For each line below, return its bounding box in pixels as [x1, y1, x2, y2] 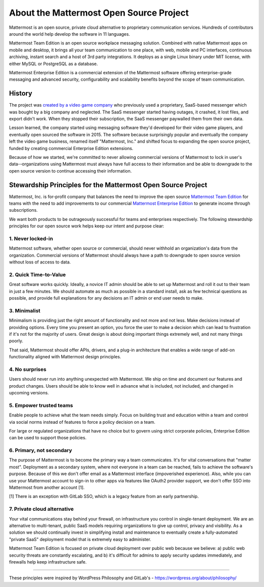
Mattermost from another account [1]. [9, 484, 85, 491]
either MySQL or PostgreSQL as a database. [9, 61, 98, 66]
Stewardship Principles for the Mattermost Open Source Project [9, 181, 208, 189]
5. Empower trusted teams [9, 402, 73, 409]
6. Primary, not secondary [9, 447, 72, 454]
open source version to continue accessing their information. [9, 168, 132, 174]
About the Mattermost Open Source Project [9, 7, 189, 18]
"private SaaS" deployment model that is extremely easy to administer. [9, 536, 152, 542]
